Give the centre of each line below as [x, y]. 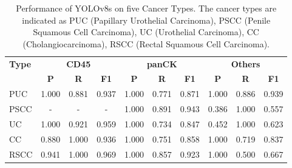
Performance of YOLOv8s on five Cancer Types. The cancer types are [146, 8]
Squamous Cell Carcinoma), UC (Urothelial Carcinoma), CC [146, 32]
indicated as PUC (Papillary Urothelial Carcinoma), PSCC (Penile [146, 20]
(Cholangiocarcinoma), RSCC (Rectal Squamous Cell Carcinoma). [146, 43]
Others [246, 63]
